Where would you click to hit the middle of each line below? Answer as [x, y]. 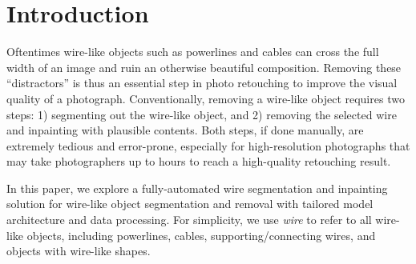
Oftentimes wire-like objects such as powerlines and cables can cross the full [193, 52]
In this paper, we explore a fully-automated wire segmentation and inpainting [197, 188]
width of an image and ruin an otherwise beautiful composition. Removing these [204, 67]
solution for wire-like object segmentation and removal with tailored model [190, 204]
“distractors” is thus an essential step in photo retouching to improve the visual [202, 83]
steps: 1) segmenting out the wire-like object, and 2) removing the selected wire [202, 114]
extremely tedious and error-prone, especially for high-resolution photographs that [208, 145]
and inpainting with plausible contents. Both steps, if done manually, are [185, 130]
